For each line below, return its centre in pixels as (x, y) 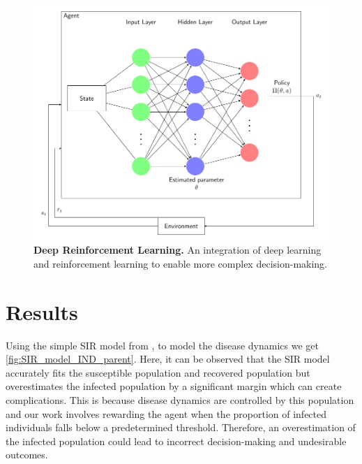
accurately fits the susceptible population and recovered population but (158, 372)
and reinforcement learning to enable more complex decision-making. (181, 263)
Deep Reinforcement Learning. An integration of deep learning (178, 250)
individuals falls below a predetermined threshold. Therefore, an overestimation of (181, 427)
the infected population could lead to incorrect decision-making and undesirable (176, 441)
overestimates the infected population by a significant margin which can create (174, 386)
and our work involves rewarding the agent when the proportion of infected (166, 413)
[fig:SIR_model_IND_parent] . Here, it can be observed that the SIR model (168, 359)
